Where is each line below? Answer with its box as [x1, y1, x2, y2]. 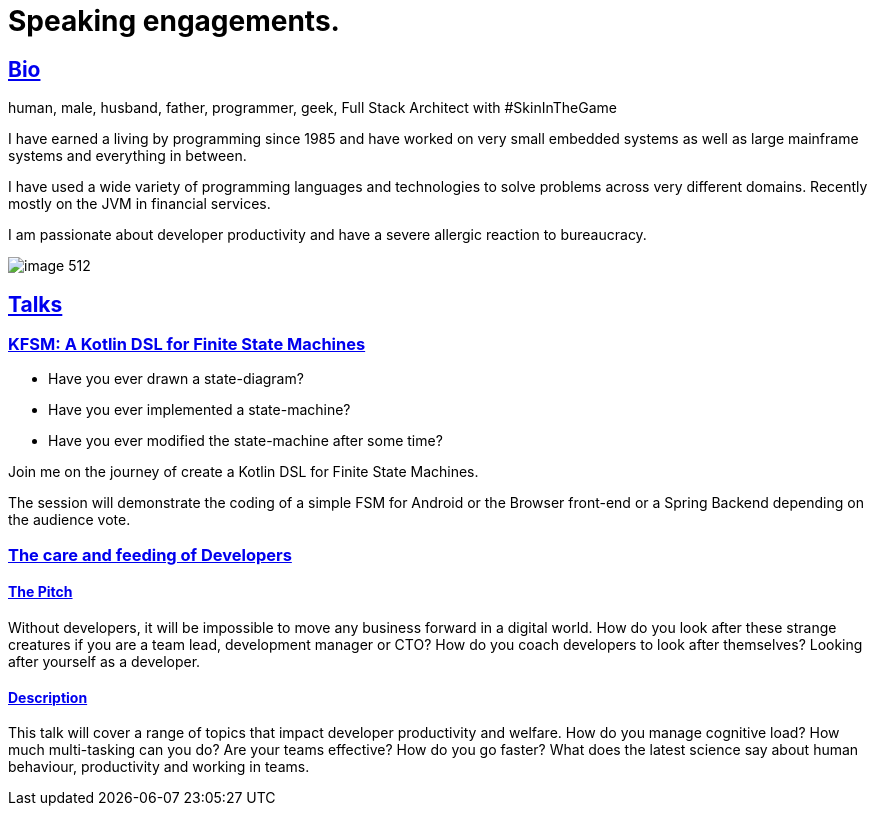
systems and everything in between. [8, 147, 247, 165]
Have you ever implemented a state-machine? [48, 401, 351, 419]
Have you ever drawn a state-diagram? [48, 370, 304, 388]
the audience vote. [8, 511, 131, 529]
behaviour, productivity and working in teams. [8, 758, 310, 776]
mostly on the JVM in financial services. [8, 195, 271, 213]
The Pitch [8, 583, 73, 601]
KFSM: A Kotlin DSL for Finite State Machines [8, 334, 366, 355]
